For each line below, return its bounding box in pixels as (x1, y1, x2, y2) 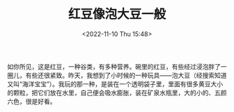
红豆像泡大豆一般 (68, 6, 166, 22)
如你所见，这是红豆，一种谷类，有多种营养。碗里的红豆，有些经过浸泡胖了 (7, 62, 221, 70)
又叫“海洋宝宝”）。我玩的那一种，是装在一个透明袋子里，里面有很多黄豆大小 (7, 79, 224, 88)
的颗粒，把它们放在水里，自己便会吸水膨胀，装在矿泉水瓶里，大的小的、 (7, 88, 214, 97)
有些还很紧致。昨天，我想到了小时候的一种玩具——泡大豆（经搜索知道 (25, 71, 227, 79)
